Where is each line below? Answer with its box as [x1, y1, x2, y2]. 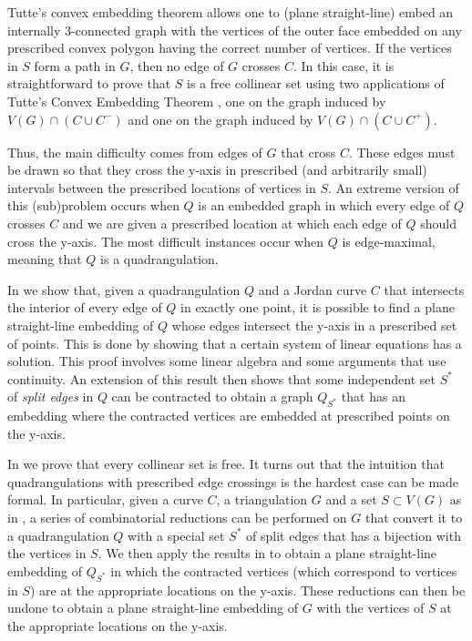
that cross [281, 142, 336, 161]
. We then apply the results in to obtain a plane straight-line [97, 544, 437, 563]
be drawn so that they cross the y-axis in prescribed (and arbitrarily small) [7, 160, 427, 179]
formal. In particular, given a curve [7, 490, 203, 509]
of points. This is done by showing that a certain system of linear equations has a [7, 333, 462, 352]
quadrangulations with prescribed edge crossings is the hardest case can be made [7, 472, 459, 491]
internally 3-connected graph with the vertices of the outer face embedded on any [7, 20, 462, 39]
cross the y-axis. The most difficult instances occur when [7, 231, 323, 250]
